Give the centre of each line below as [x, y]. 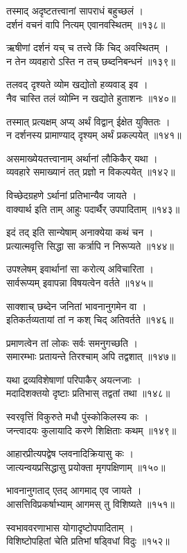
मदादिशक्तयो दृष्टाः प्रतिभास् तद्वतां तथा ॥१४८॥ [88, 393]
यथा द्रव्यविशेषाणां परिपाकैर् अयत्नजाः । [74, 379]
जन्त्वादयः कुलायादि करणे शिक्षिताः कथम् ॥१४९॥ [91, 430]
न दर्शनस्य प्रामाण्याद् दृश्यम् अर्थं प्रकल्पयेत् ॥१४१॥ [94, 135]
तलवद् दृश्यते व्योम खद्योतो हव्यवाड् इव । [77, 84]
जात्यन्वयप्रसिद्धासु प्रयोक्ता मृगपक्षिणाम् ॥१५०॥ [86, 467]
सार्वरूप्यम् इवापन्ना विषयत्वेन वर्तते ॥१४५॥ [80, 282]
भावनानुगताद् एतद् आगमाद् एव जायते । [74, 490]
